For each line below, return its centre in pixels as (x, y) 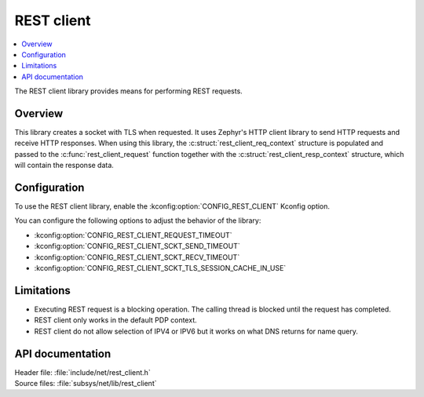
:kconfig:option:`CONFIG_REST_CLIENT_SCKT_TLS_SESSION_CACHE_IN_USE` (160, 268)
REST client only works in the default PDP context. (115, 320)
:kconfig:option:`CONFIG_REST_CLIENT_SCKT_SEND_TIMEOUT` (137, 246)
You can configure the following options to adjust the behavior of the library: (138, 220)
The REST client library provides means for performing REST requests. (128, 91)
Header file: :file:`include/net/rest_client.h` (82, 372)
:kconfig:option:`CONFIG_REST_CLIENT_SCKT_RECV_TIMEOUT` (137, 257)
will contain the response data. (64, 166)
